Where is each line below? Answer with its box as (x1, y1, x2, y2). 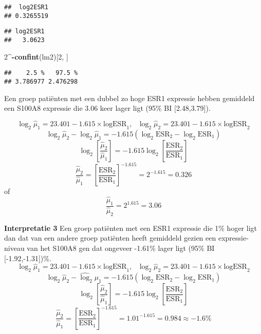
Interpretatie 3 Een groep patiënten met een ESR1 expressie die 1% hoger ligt (4, 222, 257, 233)
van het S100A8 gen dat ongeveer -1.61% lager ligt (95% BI (27, 242, 215, 253)
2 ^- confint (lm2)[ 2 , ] (4, 51, 68, 62)
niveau (4, 242, 25, 253)
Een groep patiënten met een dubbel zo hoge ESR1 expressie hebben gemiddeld (4, 92, 255, 103)
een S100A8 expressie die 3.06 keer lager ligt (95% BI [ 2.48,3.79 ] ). (4, 103, 211, 113)
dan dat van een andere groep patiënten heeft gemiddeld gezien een (4, 232, 216, 243)
